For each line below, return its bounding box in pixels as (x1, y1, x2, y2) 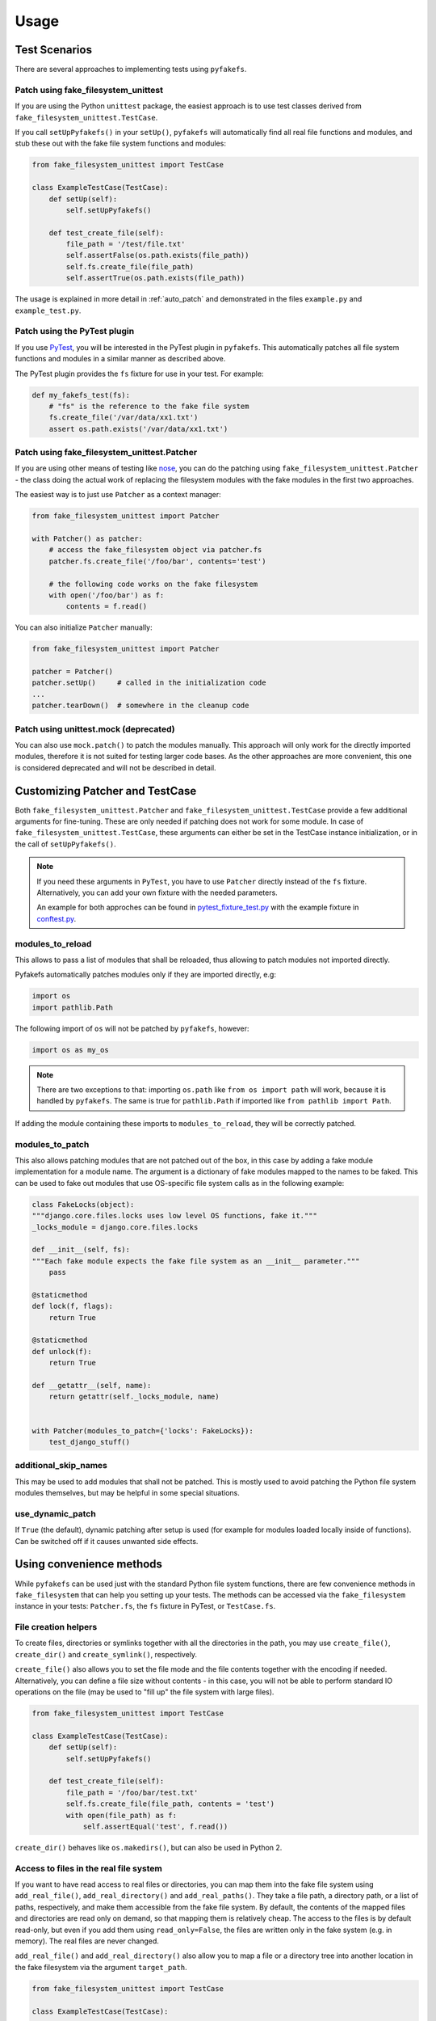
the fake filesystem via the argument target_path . (15, 1962, 187, 1972)
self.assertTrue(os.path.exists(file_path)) (65, 273, 245, 283)
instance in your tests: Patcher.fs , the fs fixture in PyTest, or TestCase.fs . (15, 1601, 276, 1611)
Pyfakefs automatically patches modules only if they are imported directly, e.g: (15, 970, 276, 980)
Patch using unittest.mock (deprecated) (15, 724, 175, 735)
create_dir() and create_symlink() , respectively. (15, 1649, 198, 1659)
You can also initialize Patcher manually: (15, 622, 153, 632)
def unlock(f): (31, 1347, 92, 1356)
